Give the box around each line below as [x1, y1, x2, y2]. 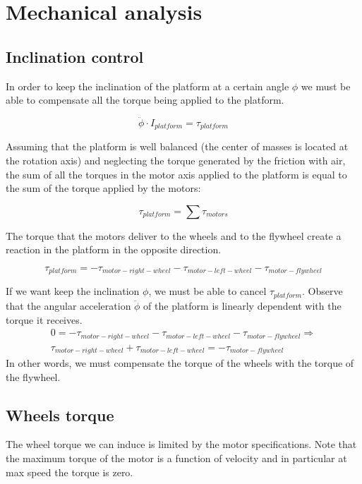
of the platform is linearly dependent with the [143, 298, 342, 313]
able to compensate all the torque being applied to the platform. [6, 92, 284, 107]
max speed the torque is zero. [6, 464, 133, 479]
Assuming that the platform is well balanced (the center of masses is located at [6, 139, 349, 154]
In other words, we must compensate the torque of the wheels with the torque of [6, 356, 354, 370]
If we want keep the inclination [6, 284, 140, 298]
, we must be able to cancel [148, 284, 267, 298]
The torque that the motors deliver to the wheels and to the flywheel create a [6, 228, 342, 243]
